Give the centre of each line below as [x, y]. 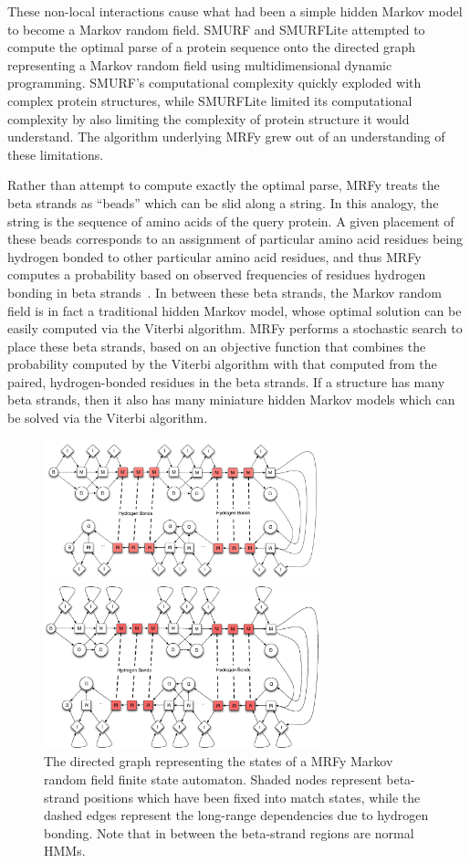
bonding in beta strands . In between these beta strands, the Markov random [225, 292]
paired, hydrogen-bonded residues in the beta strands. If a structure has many [226, 381]
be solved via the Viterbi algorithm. [108, 418]
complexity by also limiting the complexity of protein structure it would [209, 118]
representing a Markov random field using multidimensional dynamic [200, 64]
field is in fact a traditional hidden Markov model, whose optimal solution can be [235, 310]
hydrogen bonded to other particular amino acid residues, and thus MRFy [214, 256]
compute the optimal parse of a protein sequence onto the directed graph [212, 47]
